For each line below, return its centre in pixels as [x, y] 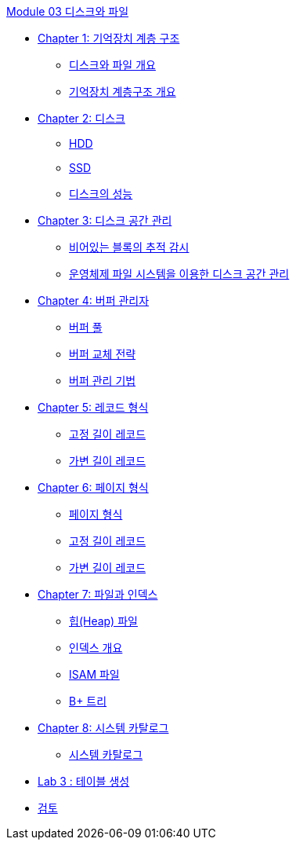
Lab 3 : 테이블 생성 [84, 781]
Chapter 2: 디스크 [81, 118]
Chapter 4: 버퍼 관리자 [94, 300]
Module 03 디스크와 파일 [68, 11]
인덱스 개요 [96, 648]
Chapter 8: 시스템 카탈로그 [103, 728]
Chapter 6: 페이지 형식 [93, 487]
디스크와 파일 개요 [112, 65]
